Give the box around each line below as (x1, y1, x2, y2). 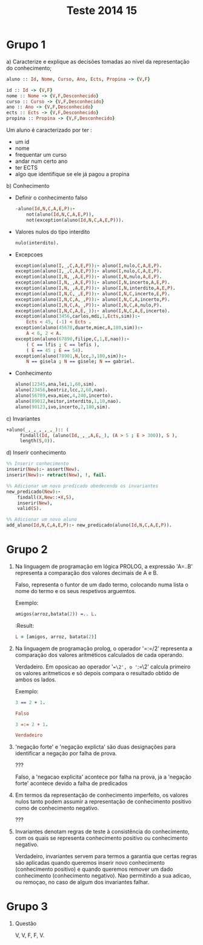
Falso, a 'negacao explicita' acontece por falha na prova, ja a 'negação (15, 773, 192, 781)
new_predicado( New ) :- (6, 489, 61, 495)
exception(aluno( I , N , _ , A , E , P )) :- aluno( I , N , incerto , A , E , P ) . (15, 280, 171, 286)
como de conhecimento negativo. (15, 805, 99, 812)
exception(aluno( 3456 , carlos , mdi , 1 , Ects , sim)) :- (15, 314, 141, 320)
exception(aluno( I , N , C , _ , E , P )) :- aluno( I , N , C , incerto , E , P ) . (15, 290, 171, 297)
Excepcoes (15, 250, 44, 258)
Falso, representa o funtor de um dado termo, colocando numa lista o (15, 581, 189, 588)
